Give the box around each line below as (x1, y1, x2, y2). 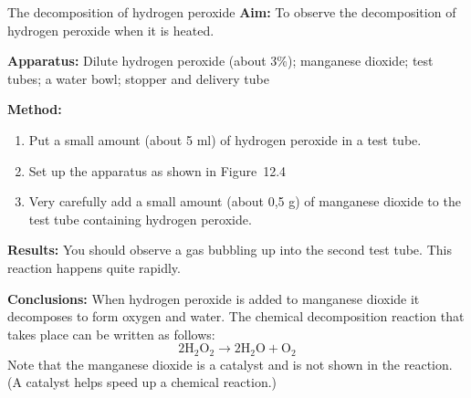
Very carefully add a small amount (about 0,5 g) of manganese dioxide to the (28, 192, 461, 211)
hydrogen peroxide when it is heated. (7, 20, 215, 39)
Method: (7, 99, 62, 119)
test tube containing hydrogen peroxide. (28, 209, 252, 228)
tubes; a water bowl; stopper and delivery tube (7, 68, 269, 88)
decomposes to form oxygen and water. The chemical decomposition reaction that (7, 307, 465, 326)
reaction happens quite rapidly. (7, 257, 181, 277)
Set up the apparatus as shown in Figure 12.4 (28, 161, 287, 180)
